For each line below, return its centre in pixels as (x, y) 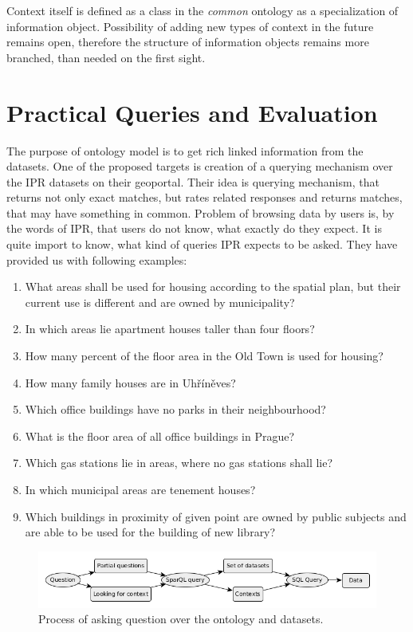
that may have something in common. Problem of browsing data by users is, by (201, 212)
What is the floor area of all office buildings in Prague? (160, 436)
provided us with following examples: (97, 259)
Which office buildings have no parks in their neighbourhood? (175, 409)
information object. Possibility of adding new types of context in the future (190, 26)
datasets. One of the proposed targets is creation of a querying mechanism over (200, 166)
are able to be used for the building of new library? (150, 532)
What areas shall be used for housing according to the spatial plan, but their (213, 287)
